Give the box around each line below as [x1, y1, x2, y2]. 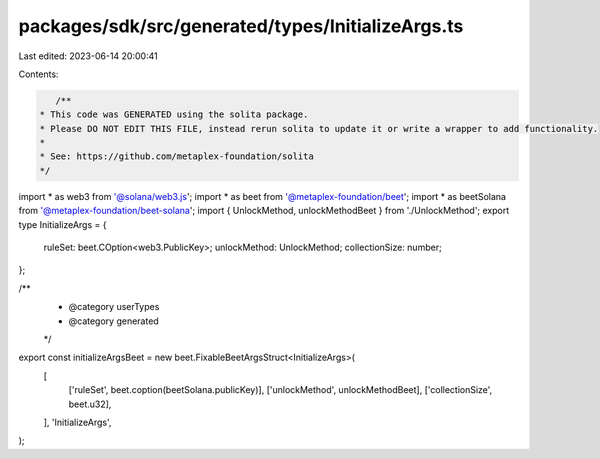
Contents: [18, 68, 59, 80]
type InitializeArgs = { [18, 218, 107, 230]
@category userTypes [68, 301, 160, 313]
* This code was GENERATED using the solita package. [39, 109, 309, 120]
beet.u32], [68, 398, 112, 410]
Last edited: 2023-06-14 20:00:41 [18, 50, 159, 62]
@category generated [68, 315, 159, 327]
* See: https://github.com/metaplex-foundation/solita [39, 151, 314, 162]
